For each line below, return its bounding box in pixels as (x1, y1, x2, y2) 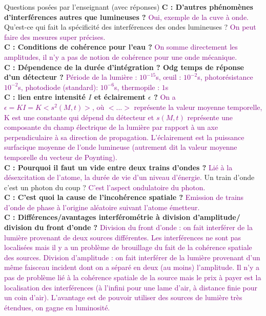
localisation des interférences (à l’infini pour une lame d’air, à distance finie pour (4, 282, 258, 292)
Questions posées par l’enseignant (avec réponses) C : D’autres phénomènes (4, 2, 253, 12)
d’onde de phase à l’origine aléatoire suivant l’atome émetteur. (4, 201, 200, 212)
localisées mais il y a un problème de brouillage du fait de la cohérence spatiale (4, 242, 252, 253)
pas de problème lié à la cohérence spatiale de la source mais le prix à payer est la (4, 272, 261, 283)
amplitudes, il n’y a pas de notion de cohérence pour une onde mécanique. (4, 51, 237, 62)
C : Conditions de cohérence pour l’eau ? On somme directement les (4, 41, 238, 52)
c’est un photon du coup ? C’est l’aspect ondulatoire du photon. (4, 182, 206, 192)
